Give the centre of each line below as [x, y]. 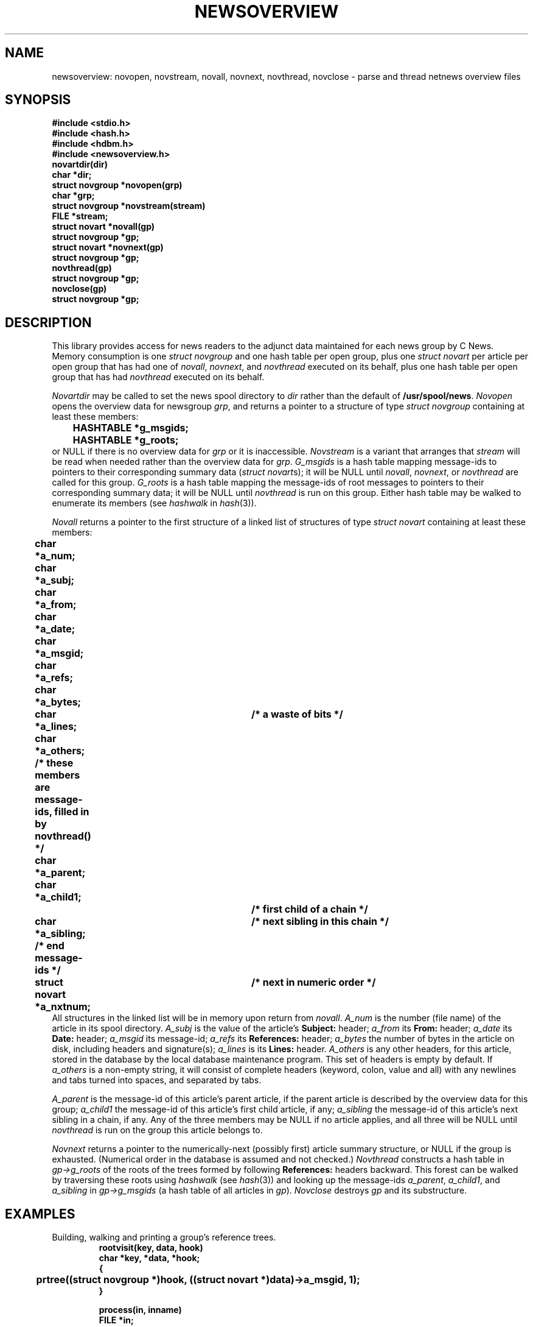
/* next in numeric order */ [313, 982]
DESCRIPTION [48, 322]
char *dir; [72, 175]
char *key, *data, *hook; [149, 1258]
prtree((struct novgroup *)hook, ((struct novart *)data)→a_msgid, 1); [198, 1280]
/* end [50, 946]
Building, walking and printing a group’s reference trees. [164, 1237]
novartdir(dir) [80, 165]
